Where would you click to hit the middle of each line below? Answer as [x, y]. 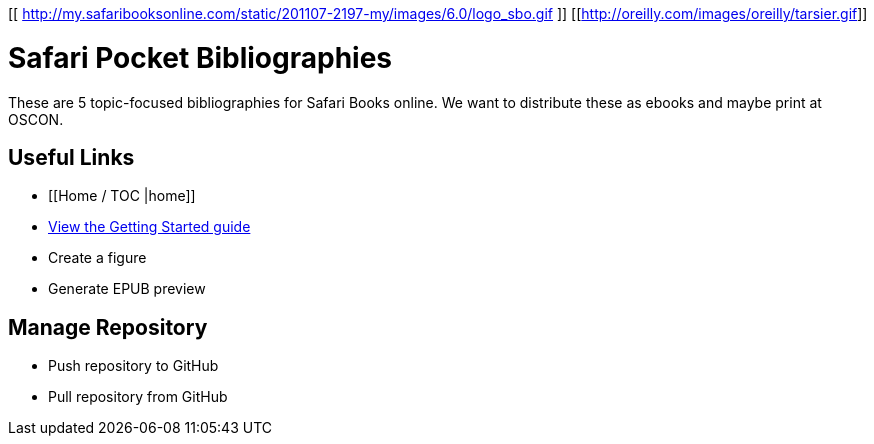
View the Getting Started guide [149, 227]
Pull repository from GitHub [138, 397]
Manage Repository [108, 327]
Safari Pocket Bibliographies [200, 57]
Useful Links [71, 157]
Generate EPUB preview [127, 289]
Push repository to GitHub [133, 366]
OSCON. [36, 119]
